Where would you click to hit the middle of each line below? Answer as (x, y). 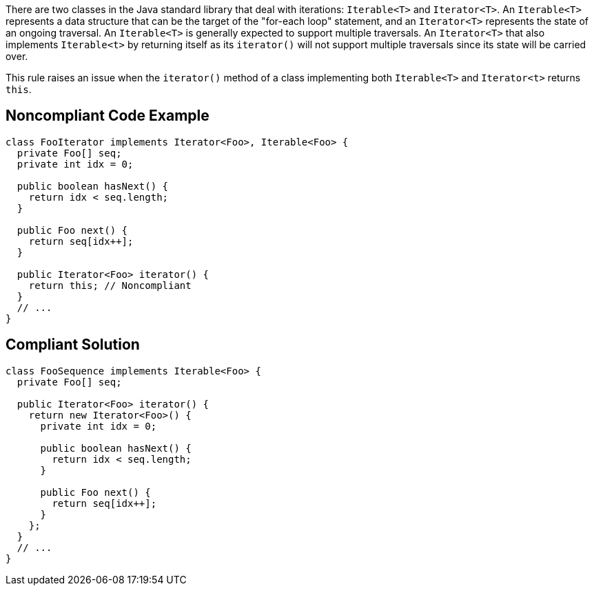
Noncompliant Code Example (107, 116)
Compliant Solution (73, 345)
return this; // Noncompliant (110, 285)
